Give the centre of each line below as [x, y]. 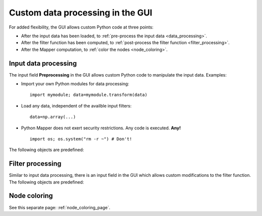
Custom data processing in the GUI [81, 13]
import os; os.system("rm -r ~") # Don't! [81, 139]
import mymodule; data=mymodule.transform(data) [89, 95]
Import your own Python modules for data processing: [75, 84]
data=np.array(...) [53, 117]
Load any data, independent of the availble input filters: [76, 106]
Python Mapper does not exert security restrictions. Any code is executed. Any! [101, 128]
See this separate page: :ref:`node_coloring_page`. [60, 207]
